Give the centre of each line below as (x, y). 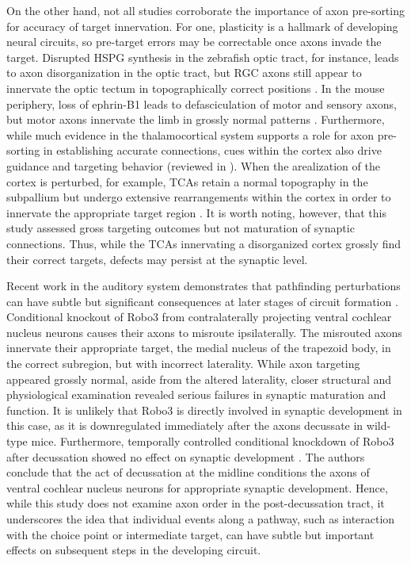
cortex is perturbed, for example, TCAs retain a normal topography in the (187, 181)
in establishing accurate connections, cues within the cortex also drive (212, 150)
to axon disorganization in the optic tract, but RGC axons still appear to (184, 73)
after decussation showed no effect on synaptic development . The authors (186, 456)
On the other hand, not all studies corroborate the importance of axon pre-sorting (205, 10)
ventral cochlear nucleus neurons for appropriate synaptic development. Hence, (197, 487)
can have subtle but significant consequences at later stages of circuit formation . (202, 301)
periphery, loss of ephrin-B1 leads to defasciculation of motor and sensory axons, (202, 103)
